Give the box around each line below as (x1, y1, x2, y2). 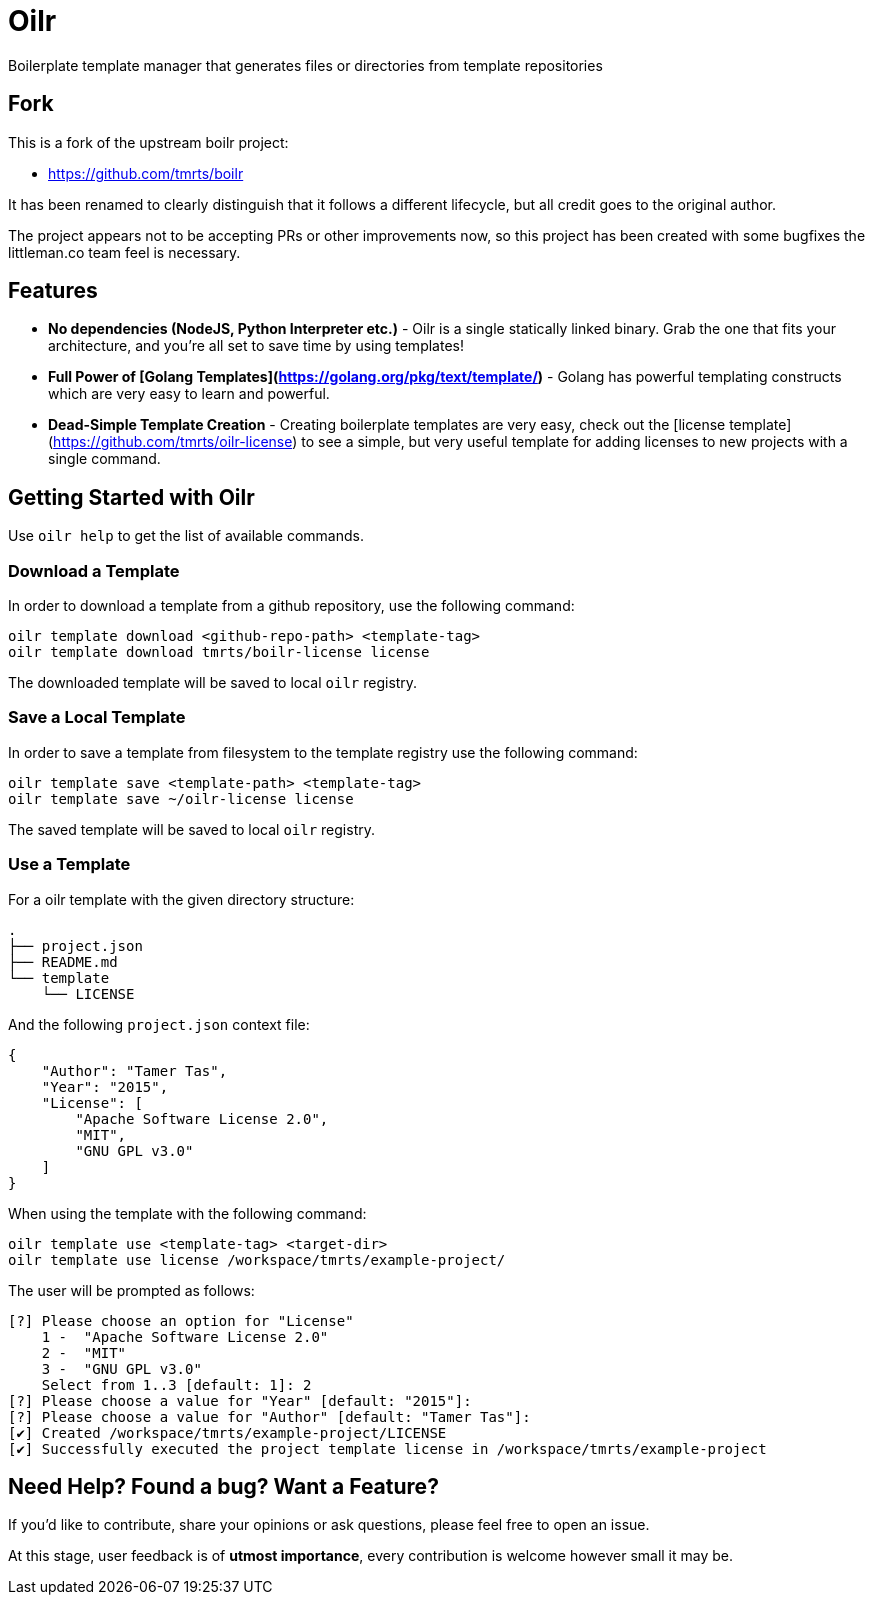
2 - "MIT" (41, 1344, 127, 1361)
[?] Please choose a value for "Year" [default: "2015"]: (8, 1392, 472, 1409)
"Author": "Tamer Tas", (41, 1062, 228, 1079)
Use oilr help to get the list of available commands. (8, 527, 364, 545)
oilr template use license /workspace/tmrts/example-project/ (8, 1251, 506, 1268)
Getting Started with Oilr (8, 484, 255, 510)
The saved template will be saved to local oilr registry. (8, 820, 375, 838)
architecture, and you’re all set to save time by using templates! (48, 337, 464, 355)
